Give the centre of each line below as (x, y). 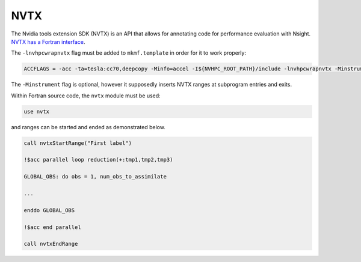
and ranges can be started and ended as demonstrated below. (88, 127)
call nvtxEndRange (51, 244)
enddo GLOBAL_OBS (49, 210)
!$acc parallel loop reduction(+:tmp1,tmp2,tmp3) (98, 160)
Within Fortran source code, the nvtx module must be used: (86, 96)
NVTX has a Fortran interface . (48, 41)
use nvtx (37, 111)
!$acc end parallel (52, 227)
